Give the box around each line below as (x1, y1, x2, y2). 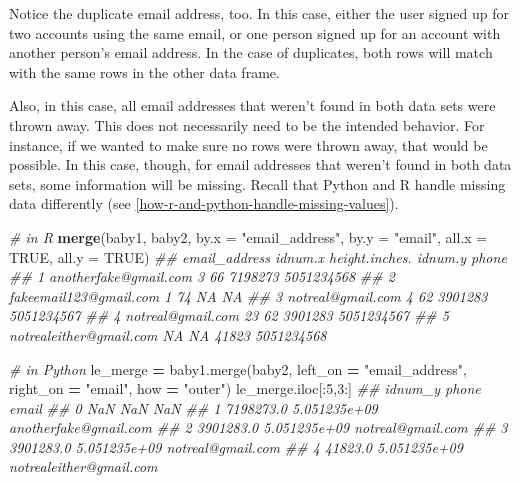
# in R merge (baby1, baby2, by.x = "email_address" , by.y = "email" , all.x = (9, 226, 488, 247)
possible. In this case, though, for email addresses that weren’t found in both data (9, 154, 512, 175)
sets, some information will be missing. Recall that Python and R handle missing (9, 173, 506, 194)
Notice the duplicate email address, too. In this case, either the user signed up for (9, 3, 509, 23)
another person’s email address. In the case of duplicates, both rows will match (9, 42, 493, 63)
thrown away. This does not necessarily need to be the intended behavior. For (9, 114, 485, 135)
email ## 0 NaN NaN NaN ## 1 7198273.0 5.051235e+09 (9, 397, 378, 418)
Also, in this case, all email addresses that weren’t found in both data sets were (9, 95, 496, 116)
